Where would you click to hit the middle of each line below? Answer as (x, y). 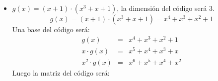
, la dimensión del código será (162, 8)
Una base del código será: (51, 29)
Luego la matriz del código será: (61, 72)
